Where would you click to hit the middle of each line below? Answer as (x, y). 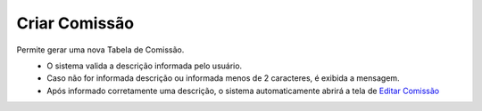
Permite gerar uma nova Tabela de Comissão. (100, 50)
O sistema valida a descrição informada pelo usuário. (145, 66)
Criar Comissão (75, 23)
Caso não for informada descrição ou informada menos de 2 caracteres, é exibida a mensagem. (224, 78)
